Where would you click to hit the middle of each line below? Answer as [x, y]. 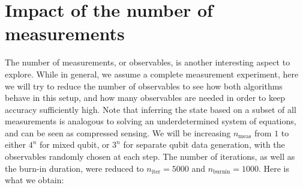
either [16, 144]
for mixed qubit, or [75, 144]
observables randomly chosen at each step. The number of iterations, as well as [150, 156]
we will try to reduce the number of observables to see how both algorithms [144, 86]
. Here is [274, 168]
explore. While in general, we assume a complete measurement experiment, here [152, 74]
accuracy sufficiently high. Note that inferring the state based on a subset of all [151, 109]
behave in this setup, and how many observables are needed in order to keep [145, 98]
